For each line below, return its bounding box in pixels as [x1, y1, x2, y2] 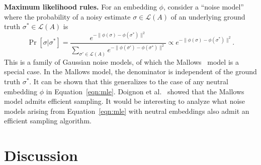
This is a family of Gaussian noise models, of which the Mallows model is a [4, 56, 239, 67]
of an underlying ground [170, 11, 245, 22]
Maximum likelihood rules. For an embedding [4, 2, 157, 12]
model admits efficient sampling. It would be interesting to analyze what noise [4, 96, 245, 106]
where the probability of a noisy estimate [4, 11, 131, 22]
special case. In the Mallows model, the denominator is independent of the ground [4, 66, 257, 77]
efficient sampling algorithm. [4, 115, 92, 126]
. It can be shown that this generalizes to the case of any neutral [29, 76, 228, 86]
